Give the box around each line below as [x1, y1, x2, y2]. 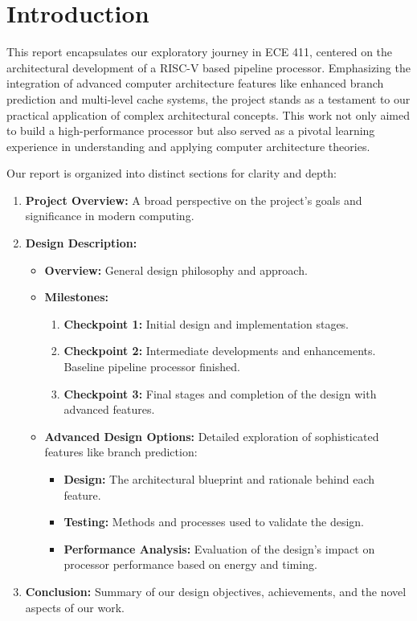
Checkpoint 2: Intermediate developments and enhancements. [63, 342, 376, 359]
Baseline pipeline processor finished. [63, 358, 240, 375]
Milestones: [44, 288, 109, 305]
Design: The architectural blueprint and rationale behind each [63, 471, 375, 487]
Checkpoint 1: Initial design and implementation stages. [63, 315, 350, 332]
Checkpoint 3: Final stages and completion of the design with [63, 385, 377, 402]
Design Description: [25, 235, 137, 251]
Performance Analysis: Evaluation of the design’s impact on [63, 540, 375, 557]
